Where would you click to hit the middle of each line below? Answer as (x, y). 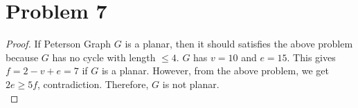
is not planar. (191, 84)
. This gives (311, 57)
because (22, 57)
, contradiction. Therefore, (93, 84)
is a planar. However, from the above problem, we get (215, 71)
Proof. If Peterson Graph (59, 44)
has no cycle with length (104, 57)
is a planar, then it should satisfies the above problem (239, 44)
